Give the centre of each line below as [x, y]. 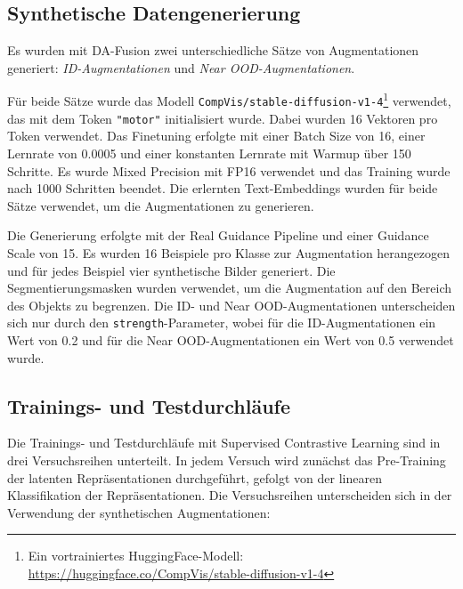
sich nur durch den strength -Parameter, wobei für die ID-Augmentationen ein [222, 323]
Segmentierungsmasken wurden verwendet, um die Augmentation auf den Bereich [230, 288]
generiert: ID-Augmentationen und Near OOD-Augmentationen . [181, 67]
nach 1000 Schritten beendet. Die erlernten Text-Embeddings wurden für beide [223, 188]
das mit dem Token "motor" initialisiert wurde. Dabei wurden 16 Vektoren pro [223, 118]
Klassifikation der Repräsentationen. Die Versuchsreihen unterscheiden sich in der [230, 495]
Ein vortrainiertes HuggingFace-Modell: [136, 556]
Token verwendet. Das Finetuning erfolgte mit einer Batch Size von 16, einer [216, 136]
